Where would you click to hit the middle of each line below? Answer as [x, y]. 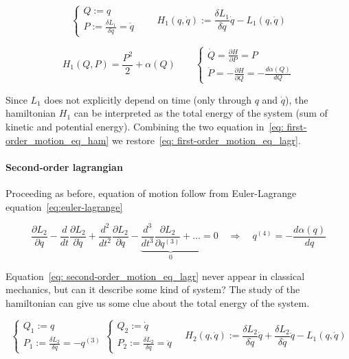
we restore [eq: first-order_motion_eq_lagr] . [206, 140]
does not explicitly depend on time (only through [148, 99]
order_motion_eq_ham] [57, 140]
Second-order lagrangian [64, 166]
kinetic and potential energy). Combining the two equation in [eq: [145, 127]
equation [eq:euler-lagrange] [64, 206]
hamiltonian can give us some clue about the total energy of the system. [158, 302]
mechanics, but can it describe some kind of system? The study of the [153, 289]
